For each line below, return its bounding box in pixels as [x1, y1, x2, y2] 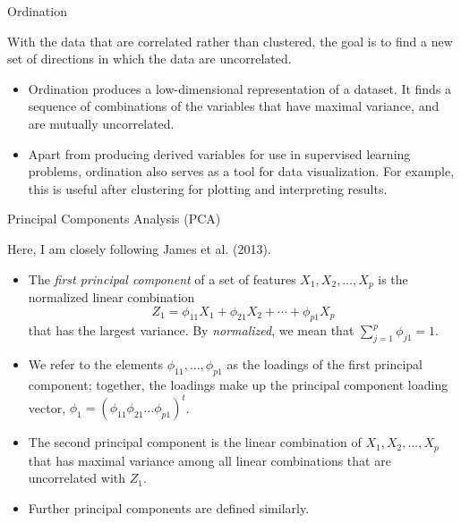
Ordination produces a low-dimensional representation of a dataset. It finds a [28, 79, 452, 97]
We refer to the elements [28, 355, 164, 374]
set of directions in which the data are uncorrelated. [7, 49, 292, 68]
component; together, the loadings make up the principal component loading [28, 375, 448, 393]
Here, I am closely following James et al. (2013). [7, 239, 271, 257]
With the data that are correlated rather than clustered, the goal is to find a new [7, 31, 453, 50]
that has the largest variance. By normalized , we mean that [28, 321, 354, 340]
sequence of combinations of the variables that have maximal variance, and [28, 97, 440, 115]
